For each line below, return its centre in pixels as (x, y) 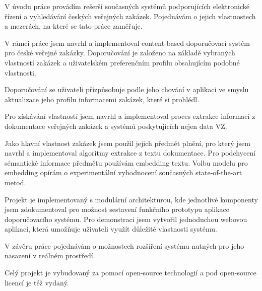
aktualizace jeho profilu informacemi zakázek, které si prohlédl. (102, 99)
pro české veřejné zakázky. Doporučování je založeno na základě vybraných (120, 53)
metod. (15, 182)
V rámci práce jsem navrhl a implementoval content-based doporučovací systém (127, 43)
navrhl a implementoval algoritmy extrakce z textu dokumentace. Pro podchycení (130, 153)
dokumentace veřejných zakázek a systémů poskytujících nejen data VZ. (116, 126)
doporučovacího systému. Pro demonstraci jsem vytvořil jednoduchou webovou (126, 219)
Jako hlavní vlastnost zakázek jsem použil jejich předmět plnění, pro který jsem (127, 143)
